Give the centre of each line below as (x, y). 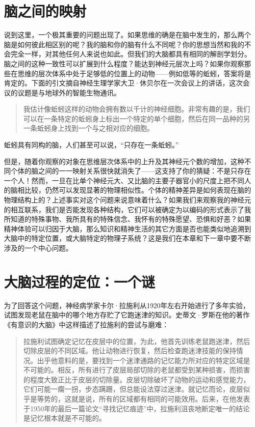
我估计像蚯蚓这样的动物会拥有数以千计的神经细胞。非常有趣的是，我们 (137, 109)
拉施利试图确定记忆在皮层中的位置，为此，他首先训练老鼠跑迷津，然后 (137, 341)
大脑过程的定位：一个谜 (80, 281)
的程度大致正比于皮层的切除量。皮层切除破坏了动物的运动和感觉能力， (137, 379)
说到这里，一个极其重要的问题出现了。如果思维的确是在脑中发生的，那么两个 (127, 35)
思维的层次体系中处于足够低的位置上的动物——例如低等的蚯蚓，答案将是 (134, 73)
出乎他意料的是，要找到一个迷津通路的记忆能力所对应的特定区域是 (143, 360)
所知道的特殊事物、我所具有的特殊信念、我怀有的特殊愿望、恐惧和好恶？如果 (127, 219)
